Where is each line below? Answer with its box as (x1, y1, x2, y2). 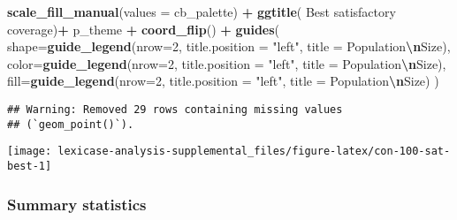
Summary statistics (7, 193, 147, 215)
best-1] (7, 159, 52, 172)
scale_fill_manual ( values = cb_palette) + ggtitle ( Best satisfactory (7, 3, 396, 20)
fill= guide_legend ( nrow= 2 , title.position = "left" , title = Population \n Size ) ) (7, 72, 439, 90)
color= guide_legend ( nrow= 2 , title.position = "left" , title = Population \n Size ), (7, 54, 446, 72)
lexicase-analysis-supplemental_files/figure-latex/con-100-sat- (57, 145, 451, 158)
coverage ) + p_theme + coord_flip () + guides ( (7, 19, 280, 38)
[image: (7, 145, 52, 158)
